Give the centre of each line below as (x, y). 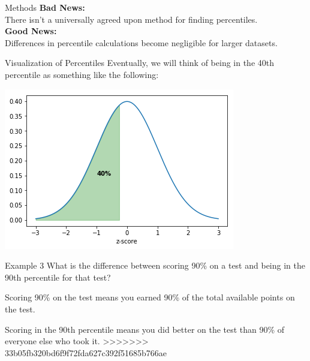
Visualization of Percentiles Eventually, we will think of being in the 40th (140, 63)
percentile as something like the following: (82, 74)
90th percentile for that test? (58, 277)
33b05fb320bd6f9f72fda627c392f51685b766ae (86, 352)
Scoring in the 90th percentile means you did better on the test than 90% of (145, 329)
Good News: (31, 31)
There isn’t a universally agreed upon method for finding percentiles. (131, 19)
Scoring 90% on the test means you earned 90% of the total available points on (150, 297)
